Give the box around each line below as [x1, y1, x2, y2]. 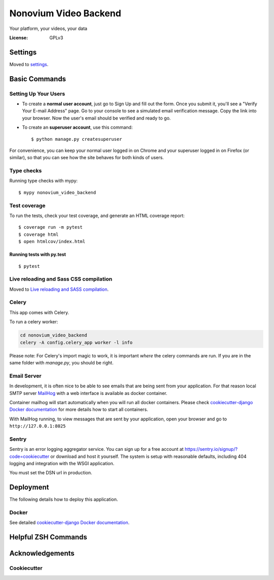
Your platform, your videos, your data [9, 25, 87, 32]
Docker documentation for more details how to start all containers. [9, 407, 148, 413]
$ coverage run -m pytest [18, 224, 83, 230]
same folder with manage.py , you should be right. [9, 360, 114, 365]
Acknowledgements [9, 549, 75, 558]
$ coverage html [18, 231, 59, 237]
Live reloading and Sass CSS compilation [9, 276, 113, 283]
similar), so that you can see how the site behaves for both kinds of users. [9, 155, 164, 161]
